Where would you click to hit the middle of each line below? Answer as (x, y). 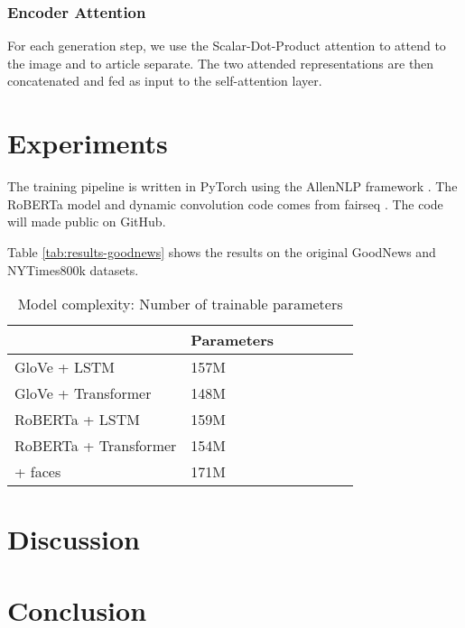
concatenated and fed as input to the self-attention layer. (165, 81)
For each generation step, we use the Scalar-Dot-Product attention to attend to (227, 46)
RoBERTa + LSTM (77, 420)
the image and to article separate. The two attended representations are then (221, 63)
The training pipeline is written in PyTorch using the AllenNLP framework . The (232, 186)
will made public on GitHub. (87, 222)
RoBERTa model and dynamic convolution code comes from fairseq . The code (225, 203)
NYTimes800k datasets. (73, 269)
